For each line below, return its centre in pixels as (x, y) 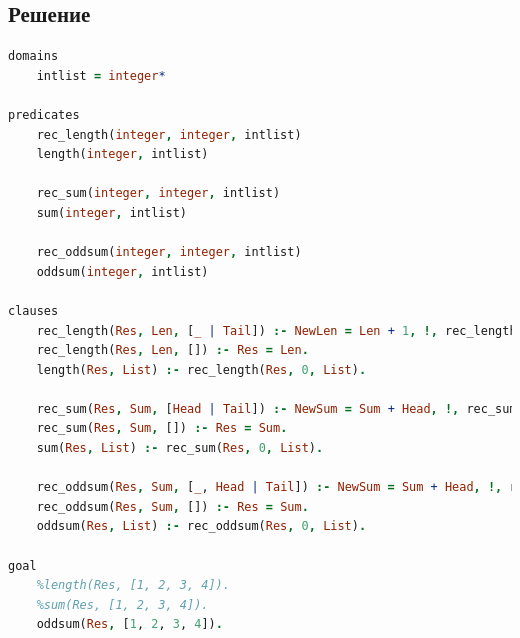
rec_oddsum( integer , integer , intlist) (169, 252)
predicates (44, 114)
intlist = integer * (101, 75)
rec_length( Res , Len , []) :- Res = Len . (172, 350)
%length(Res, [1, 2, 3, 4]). (133, 585)
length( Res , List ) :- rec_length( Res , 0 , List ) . (201, 369)
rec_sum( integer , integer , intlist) (158, 193)
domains (33, 56)
